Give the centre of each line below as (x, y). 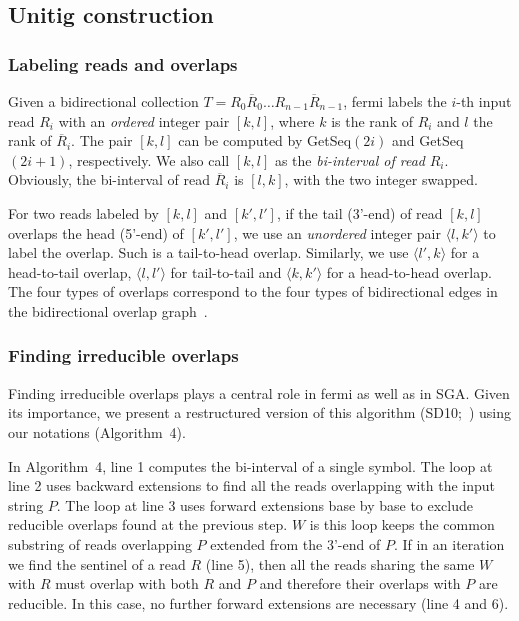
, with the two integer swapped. (381, 179)
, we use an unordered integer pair (337, 232)
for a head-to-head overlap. (409, 271)
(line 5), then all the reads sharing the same (340, 563)
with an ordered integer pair (144, 120)
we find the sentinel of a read (97, 563)
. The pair (102, 140)
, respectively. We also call (149, 159)
